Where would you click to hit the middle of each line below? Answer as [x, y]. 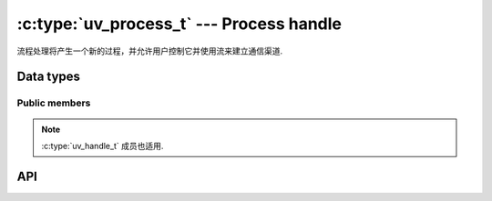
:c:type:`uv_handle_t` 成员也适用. [102, 146]
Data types [49, 77]
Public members [54, 103]
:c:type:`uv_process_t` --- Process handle [179, 24]
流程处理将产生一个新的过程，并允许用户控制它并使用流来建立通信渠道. [150, 51]
